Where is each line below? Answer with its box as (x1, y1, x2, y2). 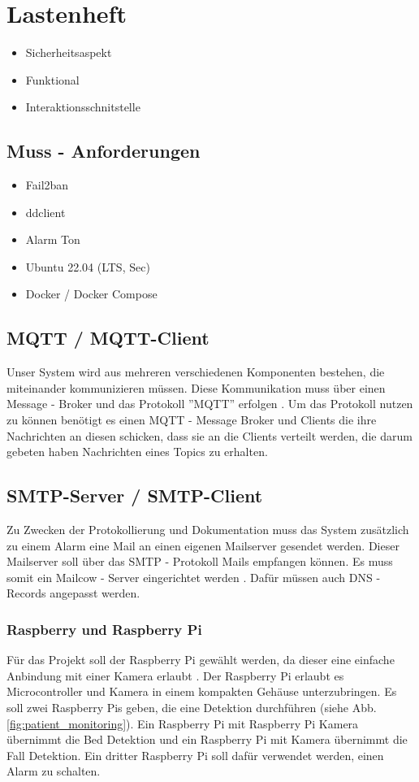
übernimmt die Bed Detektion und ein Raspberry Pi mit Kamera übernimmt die (6, 731, 408, 748)
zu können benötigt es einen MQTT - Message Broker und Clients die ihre (6, 411, 377, 428)
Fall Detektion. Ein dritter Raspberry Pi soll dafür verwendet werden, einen (6, 746, 384, 763)
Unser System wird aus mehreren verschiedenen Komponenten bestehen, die (6, 363, 385, 380)
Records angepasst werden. (6, 584, 140, 602)
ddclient (25, 203, 66, 220)
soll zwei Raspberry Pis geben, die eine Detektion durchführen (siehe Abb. (6, 699, 377, 716)
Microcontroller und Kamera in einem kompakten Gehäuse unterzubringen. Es (6, 683, 397, 700)
